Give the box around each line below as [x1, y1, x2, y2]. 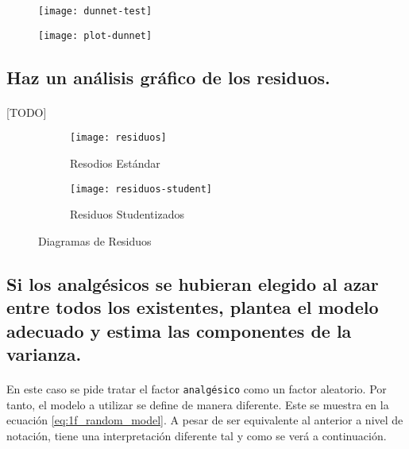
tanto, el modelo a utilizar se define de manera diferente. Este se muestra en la [6, 396, 389, 412]
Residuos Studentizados [70, 206, 184, 223]
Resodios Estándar [70, 154, 160, 171]
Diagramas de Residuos [38, 232, 152, 249]
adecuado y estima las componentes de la [6, 318, 352, 343]
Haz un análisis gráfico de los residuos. [6, 64, 330, 89]
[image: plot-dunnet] [38, 29, 152, 41]
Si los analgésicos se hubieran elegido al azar [6, 271, 379, 296]
